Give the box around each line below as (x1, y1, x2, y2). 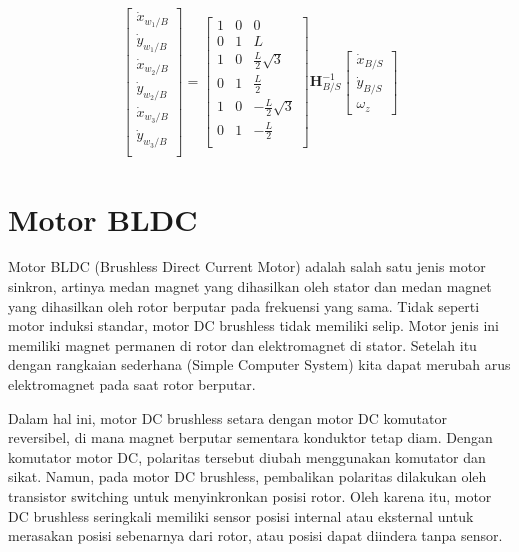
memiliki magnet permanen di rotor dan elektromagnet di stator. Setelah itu (8, 334, 477, 355)
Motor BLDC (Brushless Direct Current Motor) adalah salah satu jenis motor (8, 256, 486, 277)
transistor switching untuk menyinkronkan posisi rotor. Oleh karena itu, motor (8, 485, 492, 506)
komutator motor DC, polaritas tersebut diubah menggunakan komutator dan (8, 446, 486, 467)
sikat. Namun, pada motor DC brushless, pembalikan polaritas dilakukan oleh (8, 466, 487, 487)
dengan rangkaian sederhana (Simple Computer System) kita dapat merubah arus (8, 354, 511, 375)
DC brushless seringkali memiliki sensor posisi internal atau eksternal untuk (8, 505, 474, 526)
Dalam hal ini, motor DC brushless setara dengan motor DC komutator (8, 407, 447, 428)
